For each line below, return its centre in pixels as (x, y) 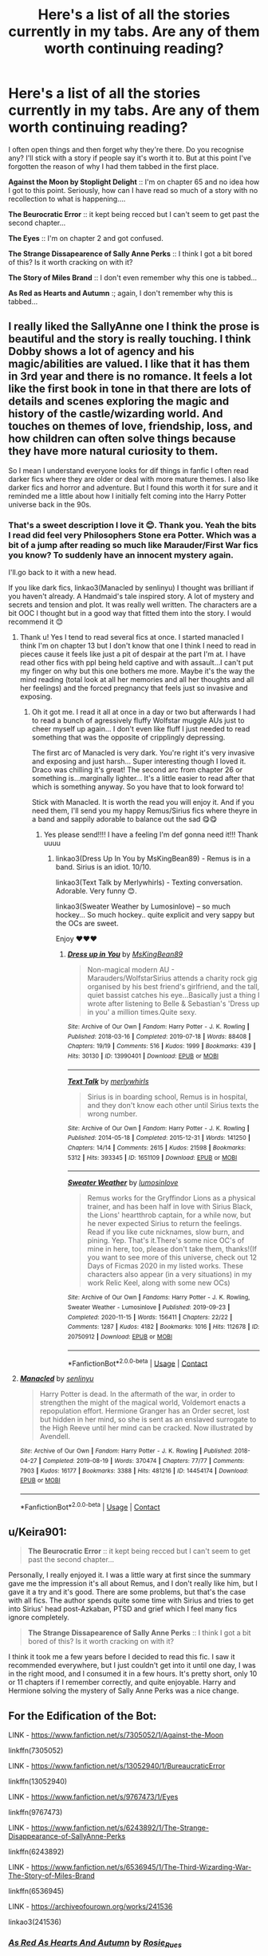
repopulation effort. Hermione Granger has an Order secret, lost (144, 1411)
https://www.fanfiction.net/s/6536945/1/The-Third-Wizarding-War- (141, 1867)
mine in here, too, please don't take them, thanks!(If (172, 1249)
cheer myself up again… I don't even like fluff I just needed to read (141, 729)
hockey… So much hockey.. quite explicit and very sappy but (155, 915)
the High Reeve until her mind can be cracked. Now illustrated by (146, 1428)
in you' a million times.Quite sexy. (142, 1012)
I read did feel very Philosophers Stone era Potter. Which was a (132, 534)
